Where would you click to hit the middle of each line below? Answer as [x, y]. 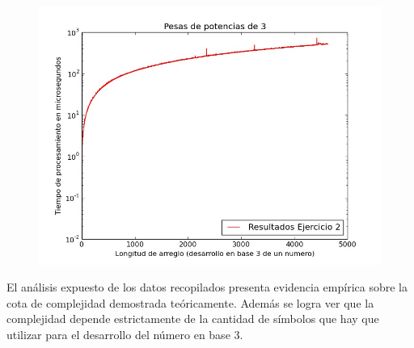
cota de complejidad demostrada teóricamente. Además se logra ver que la [190, 302]
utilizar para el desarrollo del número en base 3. [125, 334]
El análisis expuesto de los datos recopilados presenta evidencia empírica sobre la [207, 287]
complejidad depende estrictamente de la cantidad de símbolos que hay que [193, 319]
